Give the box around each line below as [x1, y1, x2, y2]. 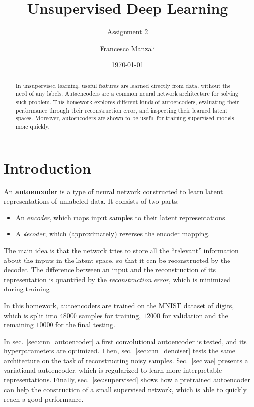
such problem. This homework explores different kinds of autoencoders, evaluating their [15, 98, 239, 106]
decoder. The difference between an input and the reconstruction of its [4, 264, 216, 275]
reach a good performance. [4, 394, 84, 404]
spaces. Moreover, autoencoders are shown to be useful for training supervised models [15, 114, 234, 122]
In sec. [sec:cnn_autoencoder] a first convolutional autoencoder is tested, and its [4, 336, 247, 346]
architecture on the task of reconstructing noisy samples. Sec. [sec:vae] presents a [4, 355, 248, 365]
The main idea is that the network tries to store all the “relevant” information [4, 245, 239, 255]
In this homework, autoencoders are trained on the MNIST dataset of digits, [4, 300, 234, 310]
